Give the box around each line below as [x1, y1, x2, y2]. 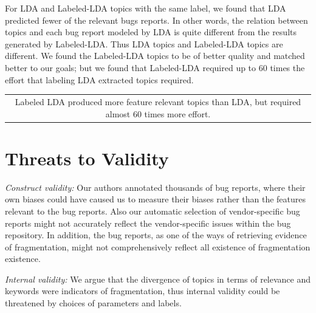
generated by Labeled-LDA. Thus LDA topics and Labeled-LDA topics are [5, 37, 283, 50]
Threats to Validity [5, 145, 169, 170]
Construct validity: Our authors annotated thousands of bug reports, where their [5, 181, 306, 193]
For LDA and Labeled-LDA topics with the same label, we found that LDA [5, 2, 286, 14]
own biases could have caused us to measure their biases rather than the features [5, 193, 306, 205]
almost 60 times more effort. [105, 107, 211, 120]
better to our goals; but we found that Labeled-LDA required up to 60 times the [5, 61, 305, 74]
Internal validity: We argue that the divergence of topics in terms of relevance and [5, 272, 311, 285]
